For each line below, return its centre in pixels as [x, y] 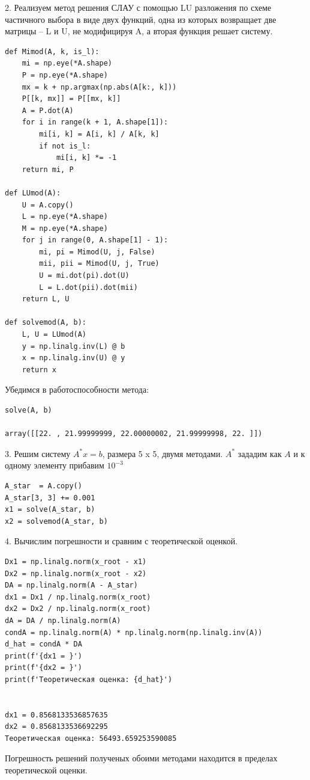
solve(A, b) [28, 410]
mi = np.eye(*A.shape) [67, 63]
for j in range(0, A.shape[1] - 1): [95, 240]
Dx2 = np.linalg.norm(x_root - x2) [76, 573]
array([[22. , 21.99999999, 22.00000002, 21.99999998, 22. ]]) [134, 434]
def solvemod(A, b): [46, 323]
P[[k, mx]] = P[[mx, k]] [71, 99]
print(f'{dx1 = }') [43, 656]
